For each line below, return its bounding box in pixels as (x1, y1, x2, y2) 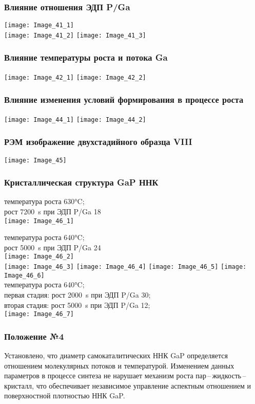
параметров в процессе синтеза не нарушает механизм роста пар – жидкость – (4, 370, 246, 381)
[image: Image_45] (4, 156, 67, 164)
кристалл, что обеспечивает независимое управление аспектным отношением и (4, 380, 251, 391)
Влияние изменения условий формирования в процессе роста (4, 93, 244, 106)
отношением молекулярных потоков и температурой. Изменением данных (4, 360, 234, 371)
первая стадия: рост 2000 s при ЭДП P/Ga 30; (4, 289, 151, 300)
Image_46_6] (4, 271, 45, 279)
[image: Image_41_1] (4, 22, 74, 29)
